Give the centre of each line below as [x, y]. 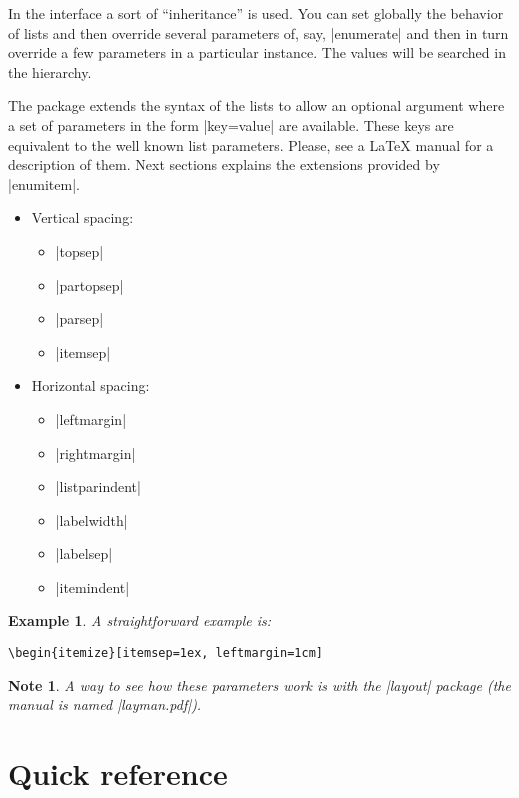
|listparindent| [98, 486]
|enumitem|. [44, 183]
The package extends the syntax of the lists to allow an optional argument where [256, 105]
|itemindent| [92, 586]
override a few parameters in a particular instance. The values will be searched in [257, 52]
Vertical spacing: [82, 217]
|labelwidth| [91, 519]
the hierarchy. [50, 71]
